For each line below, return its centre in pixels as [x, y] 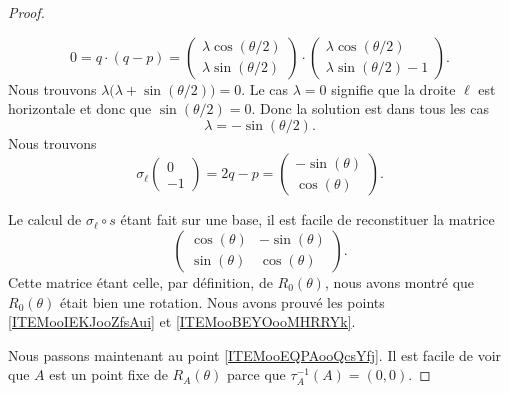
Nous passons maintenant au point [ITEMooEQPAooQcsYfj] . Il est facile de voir [255, 354]
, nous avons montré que [399, 281]
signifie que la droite [393, 88]
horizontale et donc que [80, 108]
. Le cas [265, 88]
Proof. [26, 12]
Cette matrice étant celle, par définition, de [140, 281]
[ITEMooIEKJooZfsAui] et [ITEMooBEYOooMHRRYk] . [182, 321]
